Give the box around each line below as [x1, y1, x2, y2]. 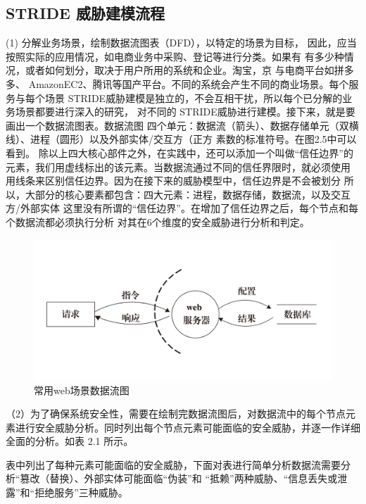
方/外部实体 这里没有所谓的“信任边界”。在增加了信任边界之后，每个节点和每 [6, 201, 358, 215]
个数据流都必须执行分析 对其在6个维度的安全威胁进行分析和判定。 [6, 214, 310, 229]
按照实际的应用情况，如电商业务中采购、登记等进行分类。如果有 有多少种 [6, 49, 344, 63]
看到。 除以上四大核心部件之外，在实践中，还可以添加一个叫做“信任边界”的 [6, 145, 353, 160]
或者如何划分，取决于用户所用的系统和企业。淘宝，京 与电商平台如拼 [25, 63, 344, 77]
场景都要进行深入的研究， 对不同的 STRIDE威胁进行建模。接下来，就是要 [15, 104, 355, 119]
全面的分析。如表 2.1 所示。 [6, 434, 134, 448]
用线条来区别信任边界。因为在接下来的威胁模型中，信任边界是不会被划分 [6, 173, 341, 188]
